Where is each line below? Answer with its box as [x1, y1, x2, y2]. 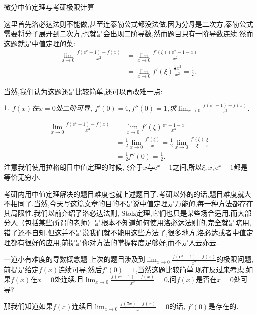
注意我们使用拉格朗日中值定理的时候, [4, 162, 124, 172]
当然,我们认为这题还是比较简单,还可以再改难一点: [4, 86, 163, 96]
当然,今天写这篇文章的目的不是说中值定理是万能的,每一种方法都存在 [33, 198, 253, 209]
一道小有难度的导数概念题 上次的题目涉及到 [4, 254, 145, 264]
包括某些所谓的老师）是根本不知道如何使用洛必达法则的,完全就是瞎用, [24, 217, 251, 228]
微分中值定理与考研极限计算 [4, 2, 94, 12]
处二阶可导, [55, 103, 92, 113]
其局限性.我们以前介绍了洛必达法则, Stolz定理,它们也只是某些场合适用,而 [4, 208, 238, 218]
